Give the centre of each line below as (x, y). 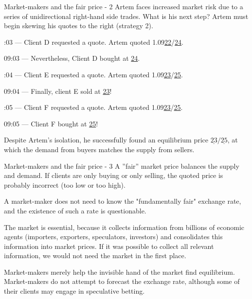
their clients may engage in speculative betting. (74, 291)
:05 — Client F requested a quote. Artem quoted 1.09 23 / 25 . (93, 107)
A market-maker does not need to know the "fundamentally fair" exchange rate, (123, 201)
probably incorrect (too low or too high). (65, 185)
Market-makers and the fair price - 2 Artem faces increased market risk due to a (124, 6)
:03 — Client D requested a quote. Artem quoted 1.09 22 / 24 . (94, 42)
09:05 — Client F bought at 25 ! (51, 123)
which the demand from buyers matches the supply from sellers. (99, 149)
